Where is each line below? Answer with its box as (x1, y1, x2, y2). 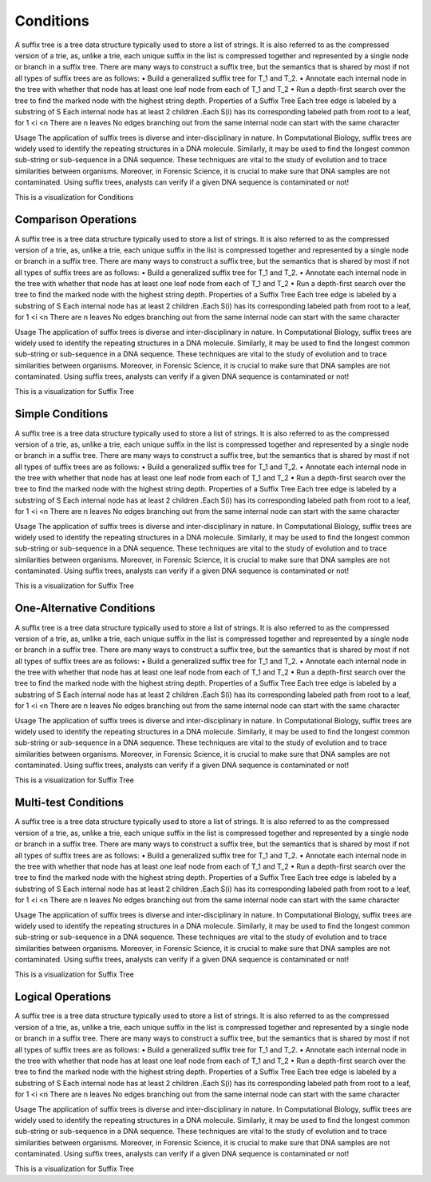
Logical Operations (14, 990, 112, 1004)
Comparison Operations (14, 213, 137, 227)
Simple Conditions (14, 408, 109, 421)
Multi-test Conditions (14, 796, 124, 810)
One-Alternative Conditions (14, 602, 156, 615)
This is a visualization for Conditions (14, 192, 134, 201)
